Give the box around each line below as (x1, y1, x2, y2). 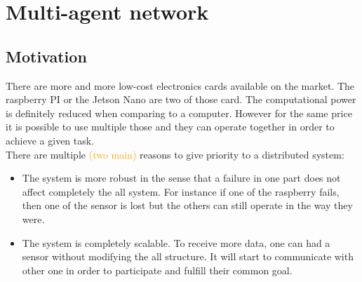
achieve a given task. (6, 133, 95, 147)
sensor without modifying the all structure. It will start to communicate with (22, 249, 354, 264)
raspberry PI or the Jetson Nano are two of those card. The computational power (6, 92, 356, 107)
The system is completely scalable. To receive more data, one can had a (22, 235, 330, 250)
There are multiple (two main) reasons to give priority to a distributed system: (6, 147, 344, 161)
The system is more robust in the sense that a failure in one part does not (22, 170, 341, 185)
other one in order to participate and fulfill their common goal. (22, 262, 293, 277)
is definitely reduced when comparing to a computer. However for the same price (6, 105, 352, 120)
